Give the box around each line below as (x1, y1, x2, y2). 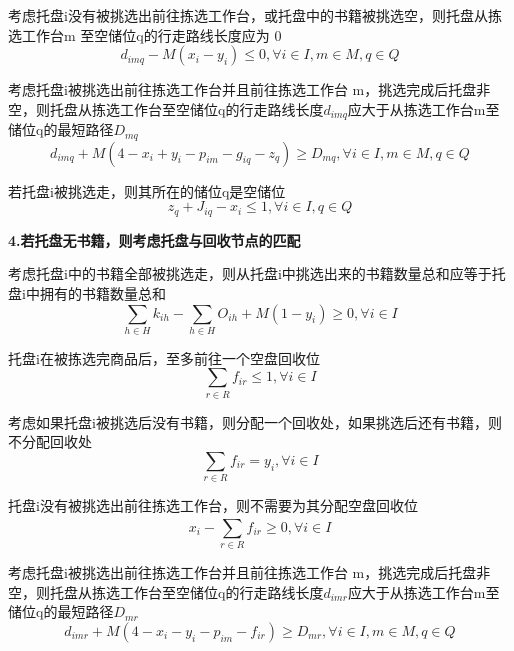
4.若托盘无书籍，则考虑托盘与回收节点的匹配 (8, 229, 301, 250)
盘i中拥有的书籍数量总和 (8, 282, 166, 303)
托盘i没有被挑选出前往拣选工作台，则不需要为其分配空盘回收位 (8, 495, 418, 516)
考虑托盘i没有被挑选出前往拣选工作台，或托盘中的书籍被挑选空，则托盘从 (8, 5, 488, 25)
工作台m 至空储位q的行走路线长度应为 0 (21, 24, 282, 45)
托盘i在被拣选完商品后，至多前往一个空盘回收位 (8, 347, 320, 368)
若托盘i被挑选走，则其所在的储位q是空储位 (8, 180, 286, 201)
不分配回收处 (8, 431, 92, 452)
